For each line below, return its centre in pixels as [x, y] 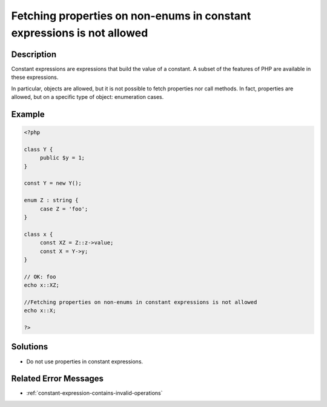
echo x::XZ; [42, 285]
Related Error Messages [58, 379]
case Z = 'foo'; [64, 209]
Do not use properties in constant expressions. [85, 362]
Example [28, 114]
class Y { [38, 149]
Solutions [30, 347]
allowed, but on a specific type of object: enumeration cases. [88, 97]
